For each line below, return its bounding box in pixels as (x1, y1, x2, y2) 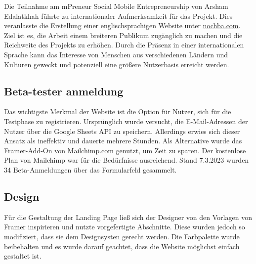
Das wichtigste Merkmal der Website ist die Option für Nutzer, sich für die (4, 106, 231, 117)
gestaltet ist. (4, 251, 42, 261)
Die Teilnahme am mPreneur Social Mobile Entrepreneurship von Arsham (4, 1, 228, 11)
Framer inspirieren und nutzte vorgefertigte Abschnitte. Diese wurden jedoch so (4, 221, 245, 232)
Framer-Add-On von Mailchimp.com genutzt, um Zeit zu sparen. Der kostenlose (4, 145, 246, 155)
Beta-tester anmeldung (4, 83, 124, 98)
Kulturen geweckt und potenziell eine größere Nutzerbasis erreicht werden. (4, 59, 229, 69)
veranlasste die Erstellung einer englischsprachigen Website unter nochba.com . (4, 20, 241, 31)
